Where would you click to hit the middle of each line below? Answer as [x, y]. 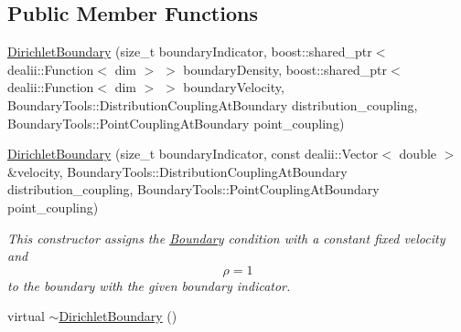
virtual [26, 316]
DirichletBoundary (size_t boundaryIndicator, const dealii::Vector [193, 154]
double [418, 154]
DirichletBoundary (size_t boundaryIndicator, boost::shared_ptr [190, 52]
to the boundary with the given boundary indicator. [149, 285]
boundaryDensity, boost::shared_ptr [285, 69]
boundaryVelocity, [234, 87]
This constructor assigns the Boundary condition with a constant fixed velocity [226, 238]
